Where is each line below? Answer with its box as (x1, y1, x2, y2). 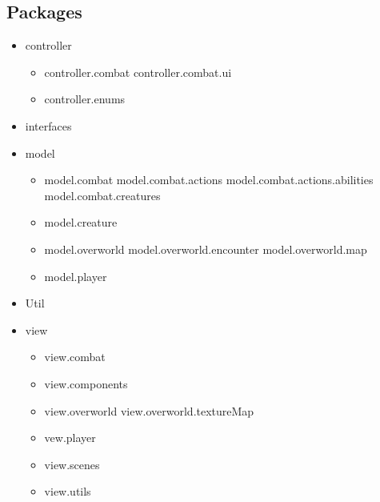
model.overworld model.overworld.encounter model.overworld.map (44, 240, 367, 257)
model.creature (44, 214, 118, 231)
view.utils (44, 483, 91, 500)
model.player (44, 267, 107, 284)
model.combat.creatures (44, 187, 161, 203)
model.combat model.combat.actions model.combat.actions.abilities (44, 171, 374, 188)
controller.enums (44, 90, 126, 107)
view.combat (44, 348, 106, 365)
